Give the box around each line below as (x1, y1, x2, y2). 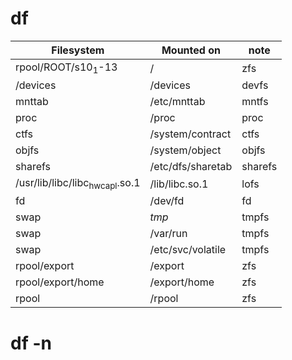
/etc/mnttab (149, 95, 206, 109)
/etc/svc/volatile (149, 243, 227, 257)
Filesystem (51, 43, 105, 57)
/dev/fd (149, 194, 185, 208)
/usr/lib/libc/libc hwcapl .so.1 (15, 176, 141, 192)
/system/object (149, 143, 222, 157)
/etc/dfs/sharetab (149, 160, 233, 174)
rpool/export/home (15, 275, 105, 289)
